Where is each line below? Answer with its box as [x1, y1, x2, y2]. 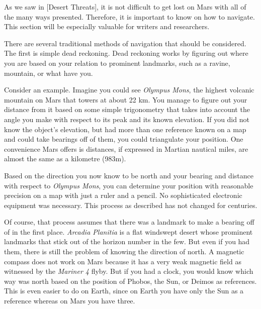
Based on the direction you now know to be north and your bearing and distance [4, 170, 253, 180]
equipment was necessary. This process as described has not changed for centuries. [4, 199, 257, 210]
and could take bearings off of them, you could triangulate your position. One [4, 134, 243, 144]
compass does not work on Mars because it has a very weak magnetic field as [4, 256, 241, 266]
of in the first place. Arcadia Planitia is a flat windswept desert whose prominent [4, 226, 253, 237]
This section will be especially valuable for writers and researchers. [4, 21, 210, 32]
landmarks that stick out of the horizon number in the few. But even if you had [4, 236, 250, 247]
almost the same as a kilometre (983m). [4, 153, 126, 164]
